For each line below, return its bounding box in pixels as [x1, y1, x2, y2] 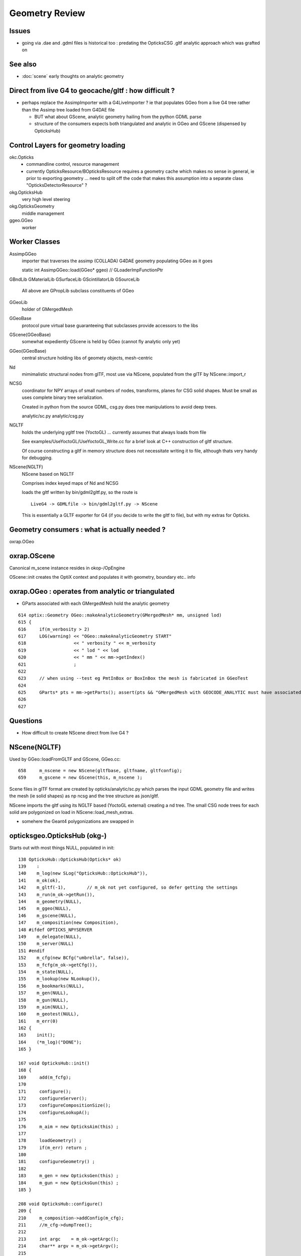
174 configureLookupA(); [18, 1109, 90, 1115]
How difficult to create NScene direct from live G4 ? [22, 729, 129, 736]
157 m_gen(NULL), [18, 990, 69, 996]
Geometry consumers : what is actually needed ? [9, 526, 166, 534]
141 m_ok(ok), [18, 877, 61, 883]
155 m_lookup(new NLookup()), [18, 976, 100, 982]
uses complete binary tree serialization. [22, 394, 104, 400]
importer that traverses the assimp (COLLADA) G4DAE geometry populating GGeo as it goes [22, 258, 213, 264]
